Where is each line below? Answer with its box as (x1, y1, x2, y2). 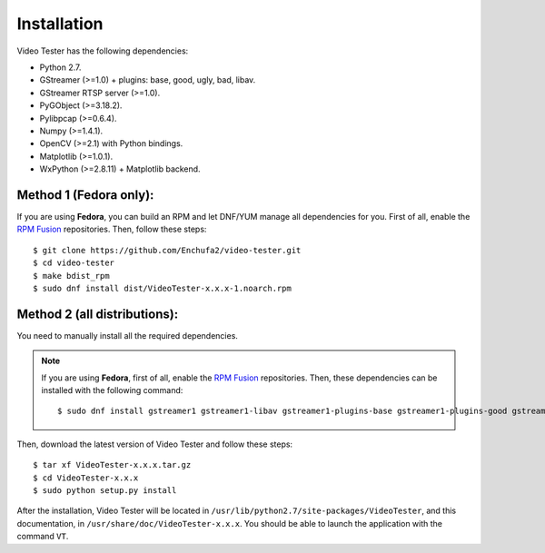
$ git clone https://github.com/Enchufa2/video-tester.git (33, 245, 302, 255)
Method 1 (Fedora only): (16, 187, 154, 202)
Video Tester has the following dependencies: (16, 45, 189, 56)
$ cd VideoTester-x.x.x (33, 472, 139, 483)
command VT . (16, 531, 69, 542)
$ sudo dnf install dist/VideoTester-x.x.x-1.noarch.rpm (33, 282, 292, 293)
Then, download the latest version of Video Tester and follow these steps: (16, 439, 293, 449)
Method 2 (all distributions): (16, 306, 179, 321)
